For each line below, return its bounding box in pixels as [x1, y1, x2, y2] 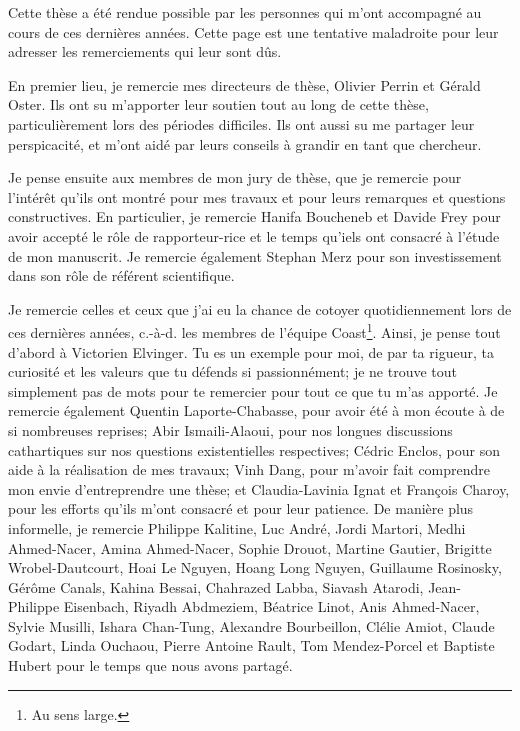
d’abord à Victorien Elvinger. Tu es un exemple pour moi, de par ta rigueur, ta [8, 341, 494, 362]
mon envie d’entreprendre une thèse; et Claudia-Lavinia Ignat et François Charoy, [8, 478, 510, 499]
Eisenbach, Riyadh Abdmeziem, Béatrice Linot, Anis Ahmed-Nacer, [63, 596, 480, 617]
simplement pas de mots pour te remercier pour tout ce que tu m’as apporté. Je [8, 380, 498, 401]
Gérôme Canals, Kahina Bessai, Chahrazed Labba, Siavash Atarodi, [8, 576, 424, 597]
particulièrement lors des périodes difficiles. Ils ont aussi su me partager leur [8, 113, 475, 134]
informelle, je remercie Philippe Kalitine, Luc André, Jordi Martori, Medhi [8, 517, 466, 538]
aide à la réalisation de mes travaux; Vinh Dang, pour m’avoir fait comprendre [8, 459, 491, 480]
